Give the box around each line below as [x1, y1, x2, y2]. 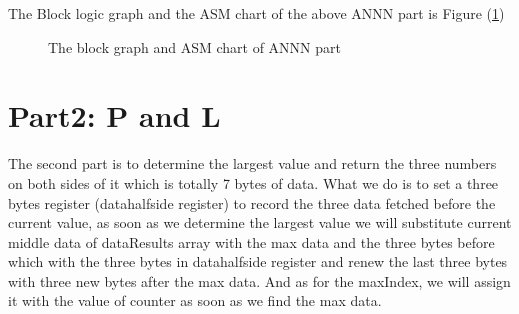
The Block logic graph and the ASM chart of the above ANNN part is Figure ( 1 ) [8, 3, 505, 23]
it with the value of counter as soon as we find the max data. [8, 290, 382, 311]
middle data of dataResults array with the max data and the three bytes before [8, 231, 495, 252]
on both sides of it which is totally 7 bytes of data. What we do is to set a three [8, 172, 499, 193]
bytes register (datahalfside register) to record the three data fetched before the [8, 192, 496, 213]
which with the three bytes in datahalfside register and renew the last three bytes [8, 251, 508, 272]
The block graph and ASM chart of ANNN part [48, 36, 341, 57]
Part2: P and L [8, 95, 221, 136]
